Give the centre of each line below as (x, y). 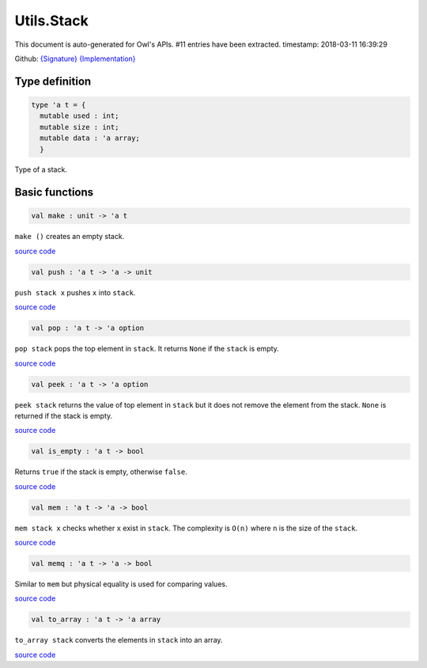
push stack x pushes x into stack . (75, 292)
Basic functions (54, 193)
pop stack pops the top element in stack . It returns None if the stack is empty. (147, 349)
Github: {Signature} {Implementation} (75, 59)
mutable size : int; (79, 127)
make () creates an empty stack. (70, 237)
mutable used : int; (79, 116)
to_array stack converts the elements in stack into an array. (119, 640)
